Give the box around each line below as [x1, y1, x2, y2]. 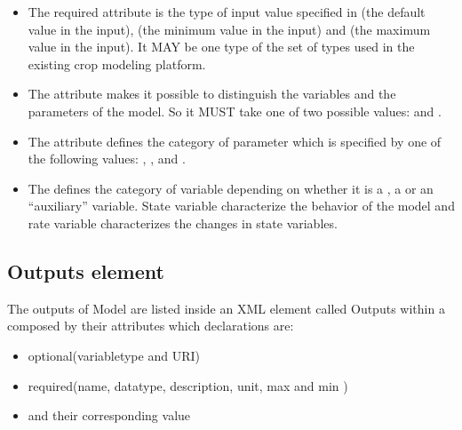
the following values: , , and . [28, 149, 186, 168]
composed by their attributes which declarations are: [7, 316, 294, 335]
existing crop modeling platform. [28, 54, 206, 73]
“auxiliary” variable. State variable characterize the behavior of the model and [28, 196, 455, 215]
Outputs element [7, 257, 164, 284]
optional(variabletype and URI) [28, 346, 200, 364]
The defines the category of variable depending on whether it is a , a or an [28, 179, 434, 197]
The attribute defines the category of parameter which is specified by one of [28, 131, 442, 150]
